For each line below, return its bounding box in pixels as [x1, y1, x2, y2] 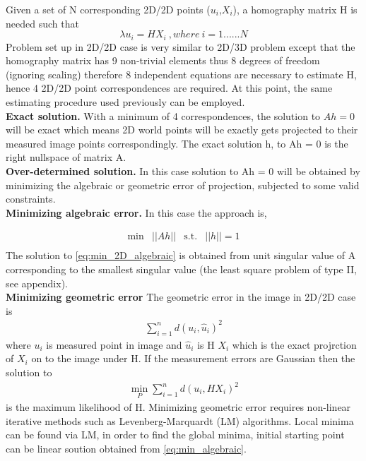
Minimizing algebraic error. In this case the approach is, [6, 205, 267, 220]
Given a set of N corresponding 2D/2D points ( [6, 2, 211, 16]
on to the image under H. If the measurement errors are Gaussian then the [31, 351, 355, 366]
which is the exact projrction [232, 337, 357, 352]
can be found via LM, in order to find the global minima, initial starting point [6, 427, 345, 442]
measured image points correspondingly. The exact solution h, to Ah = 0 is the [6, 136, 348, 150]
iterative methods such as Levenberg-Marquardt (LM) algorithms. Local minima [6, 413, 354, 428]
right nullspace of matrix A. [6, 150, 126, 164]
